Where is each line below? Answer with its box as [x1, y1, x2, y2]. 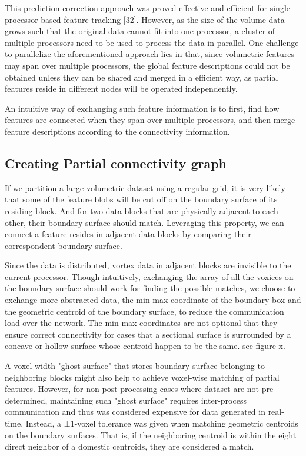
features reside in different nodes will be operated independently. [5, 82, 238, 95]
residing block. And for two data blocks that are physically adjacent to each [5, 204, 278, 217]
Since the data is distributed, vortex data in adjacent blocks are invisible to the [5, 259, 291, 271]
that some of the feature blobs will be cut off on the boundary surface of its [5, 193, 278, 205]
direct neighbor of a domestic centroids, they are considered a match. [5, 440, 254, 452]
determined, [5, 394, 48, 406]
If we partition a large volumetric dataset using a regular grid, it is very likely [5, 181, 285, 194]
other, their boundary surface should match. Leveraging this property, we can [5, 216, 284, 228]
